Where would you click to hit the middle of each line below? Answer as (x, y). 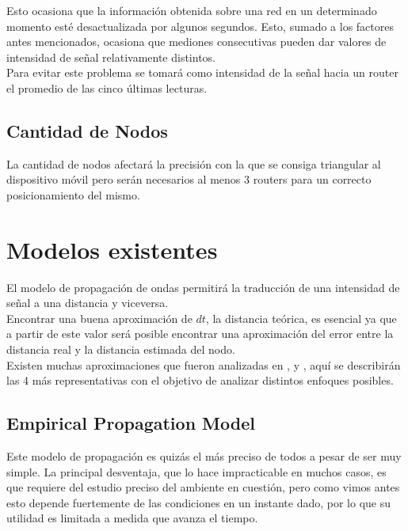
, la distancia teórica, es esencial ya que (301, 318)
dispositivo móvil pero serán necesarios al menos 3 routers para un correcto (189, 179)
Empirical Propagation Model (131, 423)
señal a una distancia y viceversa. (88, 303)
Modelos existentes (112, 249)
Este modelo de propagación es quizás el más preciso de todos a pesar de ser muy (204, 456)
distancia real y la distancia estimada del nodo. (121, 349)
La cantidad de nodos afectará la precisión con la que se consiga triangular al (194, 163)
